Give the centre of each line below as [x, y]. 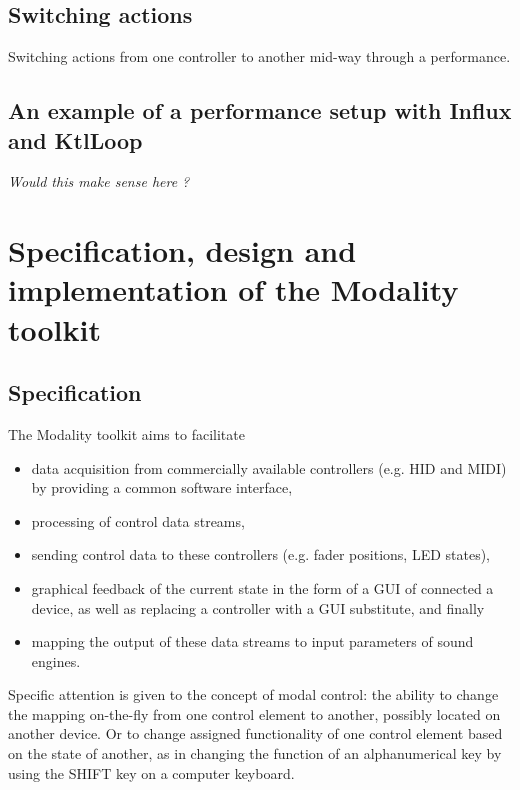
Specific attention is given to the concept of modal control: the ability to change [253, 694]
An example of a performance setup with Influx [260, 110]
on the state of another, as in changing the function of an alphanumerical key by [255, 753]
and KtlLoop [75, 139]
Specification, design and [182, 250]
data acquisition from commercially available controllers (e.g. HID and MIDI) [269, 467]
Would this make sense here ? [99, 181]
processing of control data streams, [138, 520]
